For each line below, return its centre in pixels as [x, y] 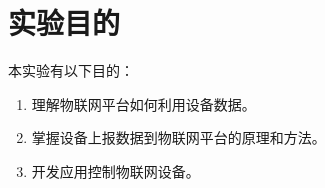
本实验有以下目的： [71, 70]
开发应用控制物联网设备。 [115, 170]
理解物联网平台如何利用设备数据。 [143, 103]
